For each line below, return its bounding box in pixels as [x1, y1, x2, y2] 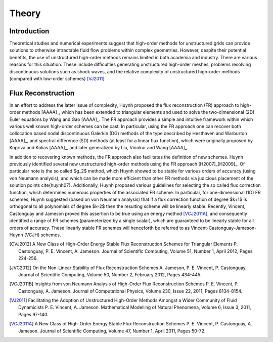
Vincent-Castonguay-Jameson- [191, 225, 257, 231]
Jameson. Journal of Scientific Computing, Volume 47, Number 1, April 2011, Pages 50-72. [18, 328, 206, 334]
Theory [9, 8, 41, 19]
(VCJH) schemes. [24, 232, 61, 238]
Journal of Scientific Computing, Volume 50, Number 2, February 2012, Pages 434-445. [18, 271, 202, 278]
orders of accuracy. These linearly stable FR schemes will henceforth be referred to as [9, 225, 190, 231]
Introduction [9, 27, 50, 35]
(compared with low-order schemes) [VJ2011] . [9, 76, 106, 82]
